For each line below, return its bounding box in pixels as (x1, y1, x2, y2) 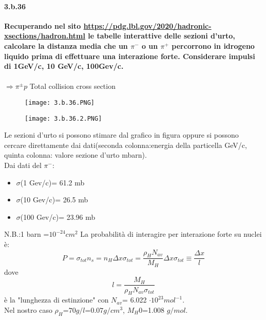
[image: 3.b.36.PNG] (25, 99, 95, 106)
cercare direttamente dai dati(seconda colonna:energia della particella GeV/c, (4, 139, 247, 150)
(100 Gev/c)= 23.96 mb (20, 211, 96, 222)
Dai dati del (4, 160, 42, 171)
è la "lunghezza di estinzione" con (4, 294, 109, 305)
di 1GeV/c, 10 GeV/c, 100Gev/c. (4, 61, 124, 71)
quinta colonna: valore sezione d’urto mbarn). (4, 149, 147, 160)
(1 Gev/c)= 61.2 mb (20, 177, 85, 187)
